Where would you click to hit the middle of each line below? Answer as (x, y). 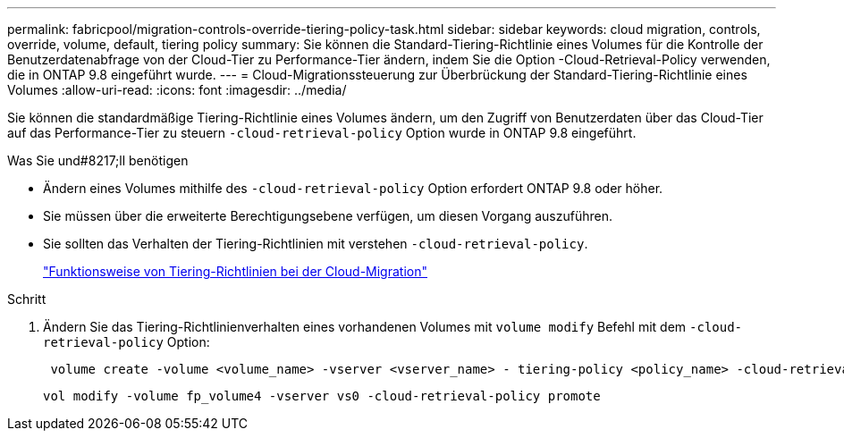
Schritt (27, 299)
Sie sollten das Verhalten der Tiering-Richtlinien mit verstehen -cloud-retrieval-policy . (316, 244)
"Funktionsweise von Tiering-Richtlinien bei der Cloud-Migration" (235, 271)
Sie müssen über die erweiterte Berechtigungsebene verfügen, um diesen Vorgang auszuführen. (328, 216)
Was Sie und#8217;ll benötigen (98, 160)
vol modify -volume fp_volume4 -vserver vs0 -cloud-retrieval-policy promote (322, 396)
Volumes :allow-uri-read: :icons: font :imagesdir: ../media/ (177, 90)
